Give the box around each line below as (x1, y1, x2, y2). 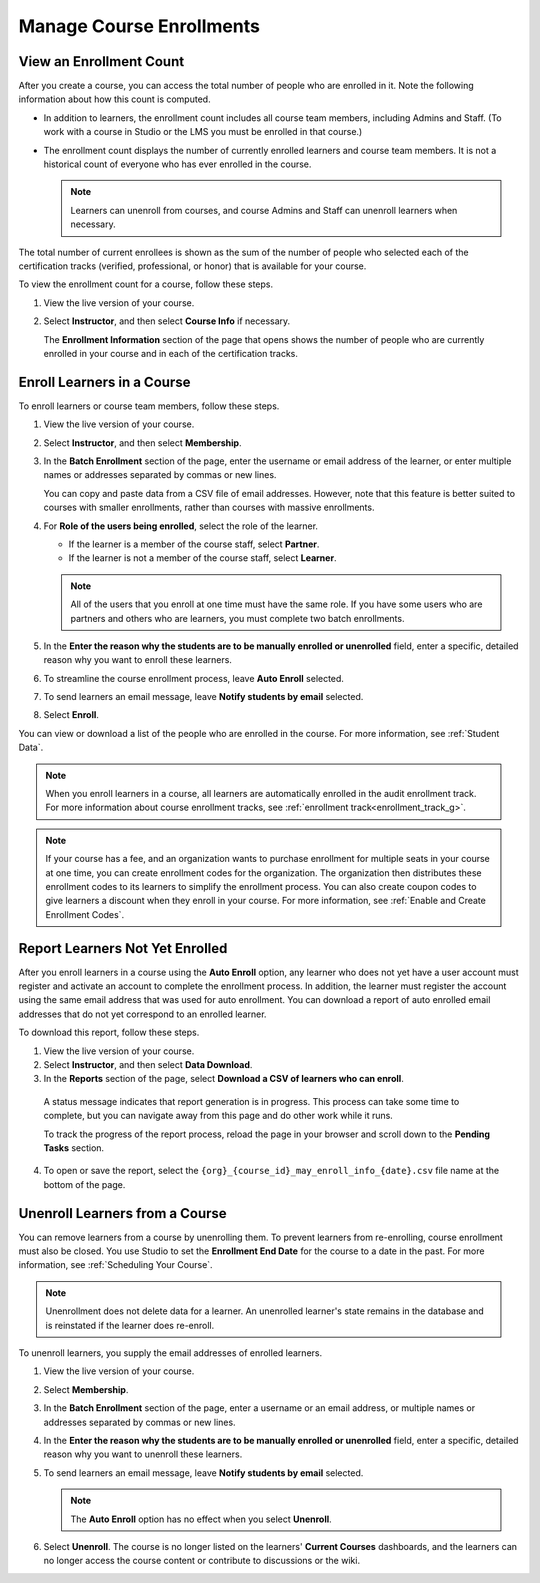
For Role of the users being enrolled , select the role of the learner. (43, 520, 319, 532)
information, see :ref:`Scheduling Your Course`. (18, 1259, 214, 1271)
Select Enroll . (43, 709, 100, 721)
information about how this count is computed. (18, 93, 211, 105)
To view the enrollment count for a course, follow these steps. (18, 278, 274, 290)
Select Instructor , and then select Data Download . (43, 1059, 253, 1071)
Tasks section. (43, 1141, 105, 1154)
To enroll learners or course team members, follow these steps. (18, 400, 280, 412)
